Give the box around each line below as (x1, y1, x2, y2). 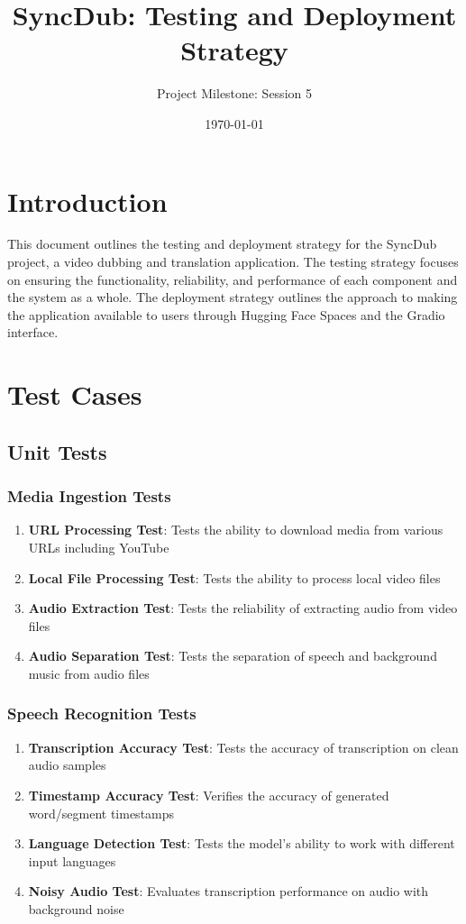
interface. (7, 323, 59, 342)
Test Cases (7, 376, 142, 413)
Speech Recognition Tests (7, 702, 196, 725)
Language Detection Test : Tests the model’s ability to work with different (28, 834, 455, 853)
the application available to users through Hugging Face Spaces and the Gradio (7, 305, 445, 324)
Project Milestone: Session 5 (157, 84, 312, 103)
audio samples (28, 755, 106, 774)
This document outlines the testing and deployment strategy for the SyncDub (7, 234, 437, 253)
